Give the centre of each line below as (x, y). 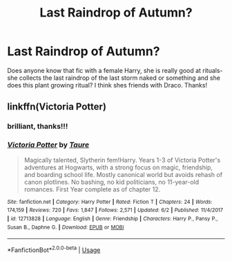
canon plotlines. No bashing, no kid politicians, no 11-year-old (112, 182)
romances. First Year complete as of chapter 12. (92, 189)
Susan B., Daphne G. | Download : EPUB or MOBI (66, 227)
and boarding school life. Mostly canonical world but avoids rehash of (123, 174)
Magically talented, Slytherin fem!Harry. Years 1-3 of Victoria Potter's (122, 160)
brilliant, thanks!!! (38, 127)
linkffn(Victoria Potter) (57, 107)
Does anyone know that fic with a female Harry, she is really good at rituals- (115, 70)
